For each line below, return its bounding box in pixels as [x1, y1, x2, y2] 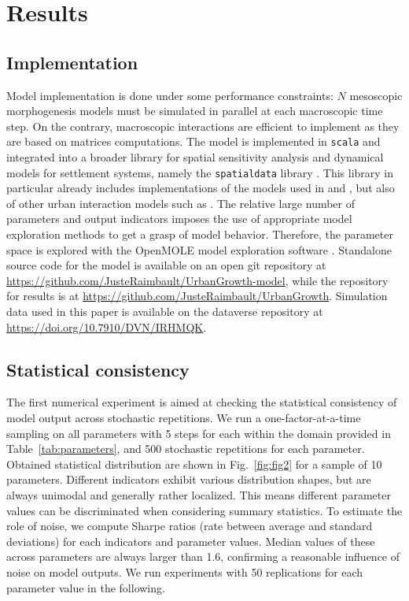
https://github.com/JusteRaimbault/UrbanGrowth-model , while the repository [6, 272, 389, 288]
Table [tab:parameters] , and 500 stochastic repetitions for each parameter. [6, 440, 365, 457]
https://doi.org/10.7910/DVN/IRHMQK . [6, 318, 207, 335]
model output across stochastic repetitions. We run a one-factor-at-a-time [6, 410, 361, 425]
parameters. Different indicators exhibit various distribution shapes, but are [6, 471, 371, 488]
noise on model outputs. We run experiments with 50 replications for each [6, 563, 363, 580]
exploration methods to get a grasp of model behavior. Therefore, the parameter [6, 226, 393, 243]
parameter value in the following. [6, 579, 165, 595]
